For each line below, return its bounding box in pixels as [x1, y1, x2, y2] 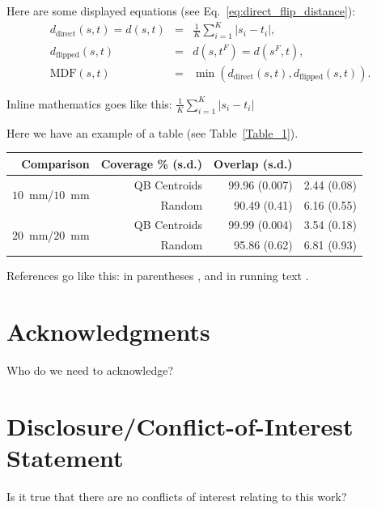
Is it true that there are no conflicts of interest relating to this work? [6, 487, 347, 504]
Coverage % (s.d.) [100, 155, 203, 172]
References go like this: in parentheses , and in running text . [6, 267, 309, 284]
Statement [6, 441, 124, 474]
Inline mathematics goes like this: [6, 95, 172, 112]
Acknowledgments [6, 315, 210, 348]
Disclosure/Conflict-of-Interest [6, 409, 354, 442]
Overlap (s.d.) [214, 155, 293, 172]
